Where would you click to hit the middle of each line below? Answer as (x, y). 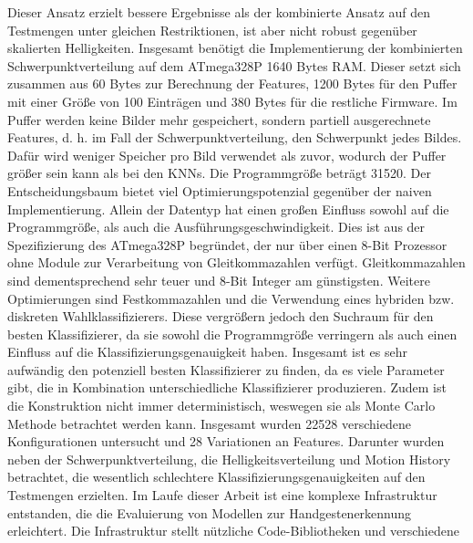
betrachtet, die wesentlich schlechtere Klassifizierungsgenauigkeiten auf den (216, 477)
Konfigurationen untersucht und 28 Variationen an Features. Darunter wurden (226, 441)
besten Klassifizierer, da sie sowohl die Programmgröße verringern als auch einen (232, 334)
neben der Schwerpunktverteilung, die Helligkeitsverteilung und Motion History (229, 459)
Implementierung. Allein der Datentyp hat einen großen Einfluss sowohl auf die (228, 209)
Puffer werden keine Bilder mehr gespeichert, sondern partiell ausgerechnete (219, 119)
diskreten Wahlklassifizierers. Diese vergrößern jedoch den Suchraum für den (221, 316)
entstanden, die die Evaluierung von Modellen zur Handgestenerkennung (210, 512)
